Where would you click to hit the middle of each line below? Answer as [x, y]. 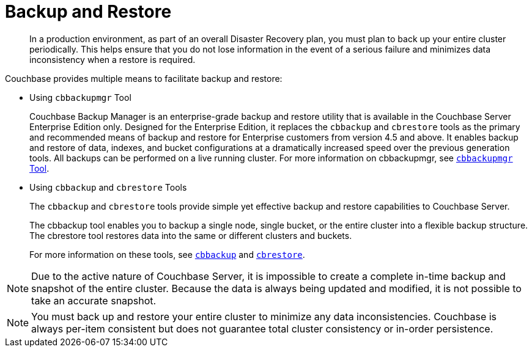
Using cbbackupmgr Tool [80, 97]
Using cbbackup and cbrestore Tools [108, 187]
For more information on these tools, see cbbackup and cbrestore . [167, 254]
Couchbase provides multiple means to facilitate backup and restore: [144, 78]
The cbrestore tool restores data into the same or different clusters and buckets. [191, 235]
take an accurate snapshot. [94, 300]
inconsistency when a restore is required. [113, 59]
